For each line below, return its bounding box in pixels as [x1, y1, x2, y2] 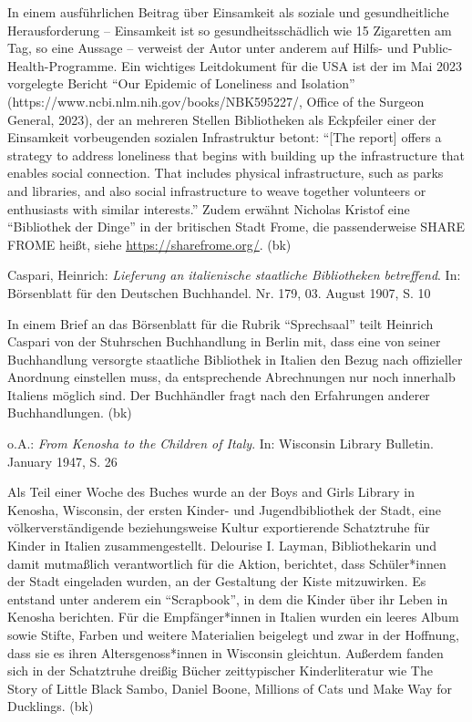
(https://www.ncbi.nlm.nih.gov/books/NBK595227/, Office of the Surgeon [7, 91, 425, 110]
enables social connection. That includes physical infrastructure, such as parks [7, 163, 444, 182]
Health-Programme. [7, 56, 118, 75]
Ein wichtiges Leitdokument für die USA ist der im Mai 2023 [121, 56, 463, 75]
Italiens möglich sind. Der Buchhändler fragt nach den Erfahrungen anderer [7, 385, 430, 404]
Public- [412, 38, 453, 57]
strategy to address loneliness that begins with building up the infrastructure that [7, 145, 466, 164]
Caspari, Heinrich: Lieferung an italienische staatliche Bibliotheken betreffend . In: [7, 265, 461, 284]
